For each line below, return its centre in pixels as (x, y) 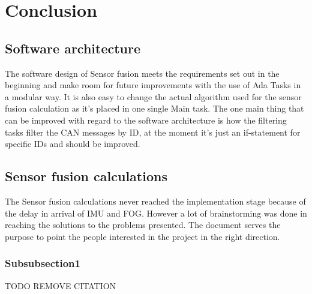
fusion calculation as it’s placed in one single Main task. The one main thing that (154, 108)
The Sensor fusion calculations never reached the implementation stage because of (155, 201)
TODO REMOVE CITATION (61, 285)
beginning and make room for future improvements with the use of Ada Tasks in (153, 85)
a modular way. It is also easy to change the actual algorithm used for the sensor (153, 96)
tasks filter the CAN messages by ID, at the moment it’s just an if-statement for (153, 132)
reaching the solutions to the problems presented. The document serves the (143, 225)
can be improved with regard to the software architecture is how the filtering (146, 120)
